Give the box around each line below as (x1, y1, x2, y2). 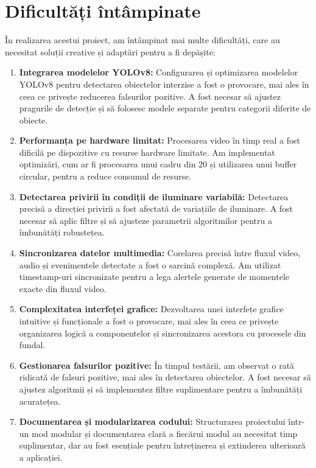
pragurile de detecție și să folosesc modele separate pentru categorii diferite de (19, 102, 311, 114)
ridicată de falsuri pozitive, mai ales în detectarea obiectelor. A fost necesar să (19, 371, 311, 383)
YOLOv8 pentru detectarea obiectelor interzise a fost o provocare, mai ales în (19, 77, 309, 90)
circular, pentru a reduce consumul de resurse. (19, 170, 192, 183)
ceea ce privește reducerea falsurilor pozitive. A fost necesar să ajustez (19, 89, 281, 102)
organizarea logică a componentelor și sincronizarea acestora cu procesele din (19, 326, 306, 339)
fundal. (19, 338, 46, 351)
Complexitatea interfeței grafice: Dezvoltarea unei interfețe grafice (19, 302, 284, 315)
